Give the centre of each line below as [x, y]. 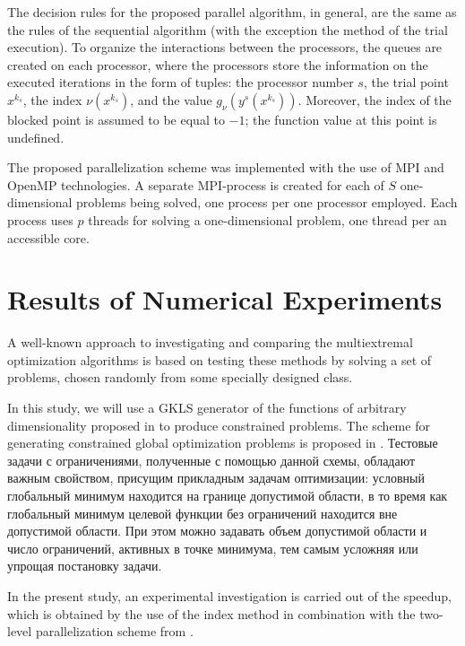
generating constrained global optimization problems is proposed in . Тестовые [223, 443]
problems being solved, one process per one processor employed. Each [267, 202]
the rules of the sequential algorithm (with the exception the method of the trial [228, 29]
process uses [40, 219]
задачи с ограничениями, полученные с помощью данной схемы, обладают [211, 460]
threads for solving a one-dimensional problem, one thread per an [267, 219]
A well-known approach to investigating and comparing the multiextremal [210, 342]
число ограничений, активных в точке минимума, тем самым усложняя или [213, 548]
